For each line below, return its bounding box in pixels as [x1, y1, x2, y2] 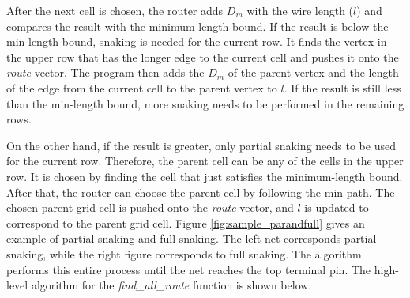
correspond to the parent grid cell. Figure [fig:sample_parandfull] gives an [6, 214, 365, 231]
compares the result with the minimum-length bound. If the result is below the [6, 17, 389, 34]
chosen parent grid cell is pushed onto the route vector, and [6, 199, 294, 216]
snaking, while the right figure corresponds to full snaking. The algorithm [6, 245, 362, 262]
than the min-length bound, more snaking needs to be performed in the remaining [6, 95, 404, 111]
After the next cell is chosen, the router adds [6, 2, 224, 18]
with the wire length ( [246, 2, 354, 18]
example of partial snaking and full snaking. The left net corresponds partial [6, 230, 377, 247]
